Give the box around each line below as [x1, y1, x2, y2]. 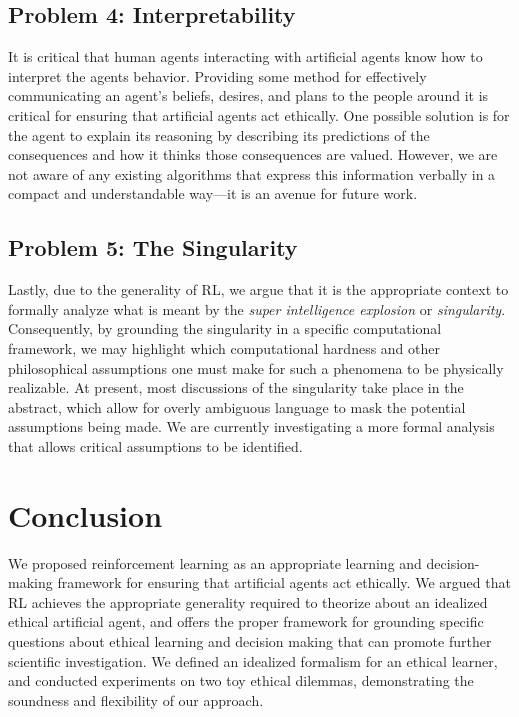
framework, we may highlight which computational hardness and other [8, 337, 440, 358]
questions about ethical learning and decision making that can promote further [8, 631, 492, 651]
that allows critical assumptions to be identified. [8, 435, 303, 456]
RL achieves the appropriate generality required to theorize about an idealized [8, 591, 488, 612]
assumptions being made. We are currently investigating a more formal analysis [8, 416, 495, 437]
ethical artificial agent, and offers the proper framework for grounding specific [8, 611, 484, 632]
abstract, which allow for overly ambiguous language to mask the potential [8, 396, 466, 417]
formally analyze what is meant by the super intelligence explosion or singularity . [8, 298, 506, 319]
